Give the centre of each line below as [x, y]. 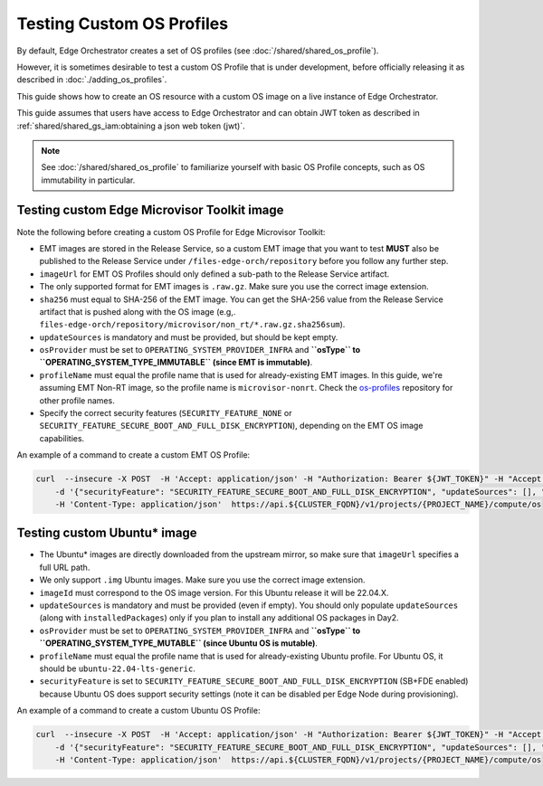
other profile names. [77, 400]
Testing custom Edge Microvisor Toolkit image [150, 210]
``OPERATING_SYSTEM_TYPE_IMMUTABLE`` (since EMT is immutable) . [176, 363]
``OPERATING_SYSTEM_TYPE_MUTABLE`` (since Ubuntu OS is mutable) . [179, 643]
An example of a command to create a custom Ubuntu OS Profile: [138, 711]
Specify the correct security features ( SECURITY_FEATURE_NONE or [166, 413]
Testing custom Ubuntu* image [107, 533]
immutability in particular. [88, 180]
